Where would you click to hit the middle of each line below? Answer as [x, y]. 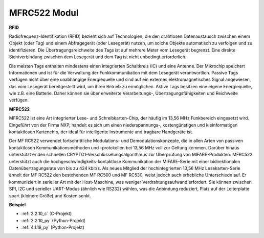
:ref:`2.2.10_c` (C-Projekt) [46, 214]
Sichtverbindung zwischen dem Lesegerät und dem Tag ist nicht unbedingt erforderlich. [98, 57]
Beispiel [17, 204]
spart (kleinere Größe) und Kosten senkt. [50, 195]
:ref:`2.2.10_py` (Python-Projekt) [53, 220]
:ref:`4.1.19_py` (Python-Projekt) [53, 227]
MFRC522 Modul [44, 13]
